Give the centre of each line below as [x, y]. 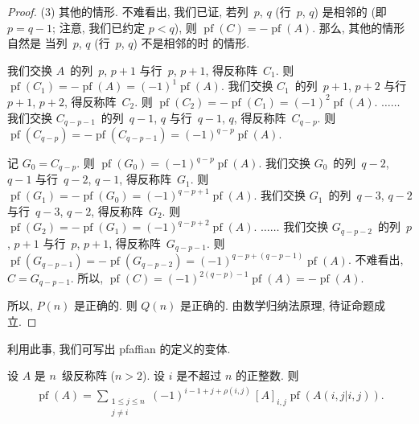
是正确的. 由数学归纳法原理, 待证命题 [277, 305]
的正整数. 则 [267, 375]
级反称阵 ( [88, 375]
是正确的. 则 [106, 305]
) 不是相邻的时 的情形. [191, 43]
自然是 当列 [37, 43]
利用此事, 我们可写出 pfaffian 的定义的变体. [119, 348]
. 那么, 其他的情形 [359, 27]
